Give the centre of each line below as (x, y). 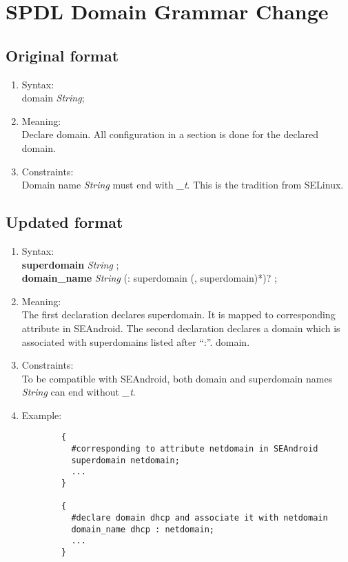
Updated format (64, 222)
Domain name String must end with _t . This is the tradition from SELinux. (183, 185)
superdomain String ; (70, 264)
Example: (42, 415)
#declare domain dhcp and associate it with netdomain (199, 518)
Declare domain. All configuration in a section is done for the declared (170, 134)
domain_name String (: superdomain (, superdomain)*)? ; (149, 278)
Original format (62, 55)
